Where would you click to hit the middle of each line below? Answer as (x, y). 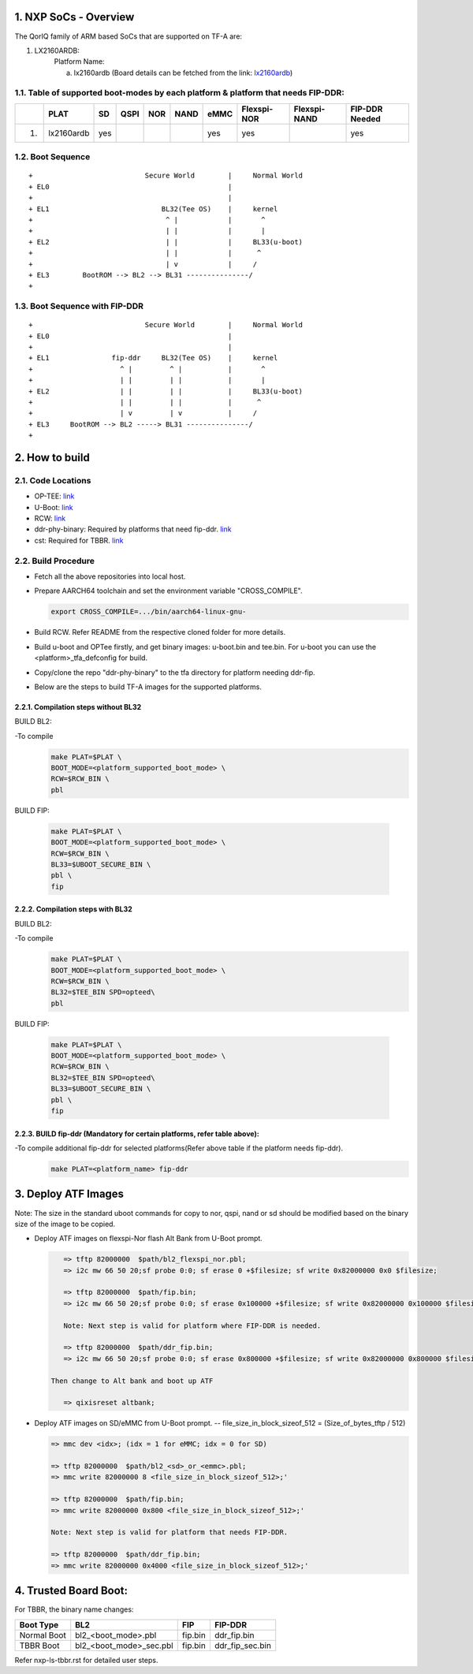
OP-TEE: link (54, 496)
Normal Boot (43, 1635)
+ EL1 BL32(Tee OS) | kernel (153, 209)
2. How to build (52, 457)
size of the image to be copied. (65, 1224)
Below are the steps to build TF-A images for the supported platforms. (148, 687)
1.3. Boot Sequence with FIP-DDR (79, 306)
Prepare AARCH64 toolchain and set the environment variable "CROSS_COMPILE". (168, 591)
